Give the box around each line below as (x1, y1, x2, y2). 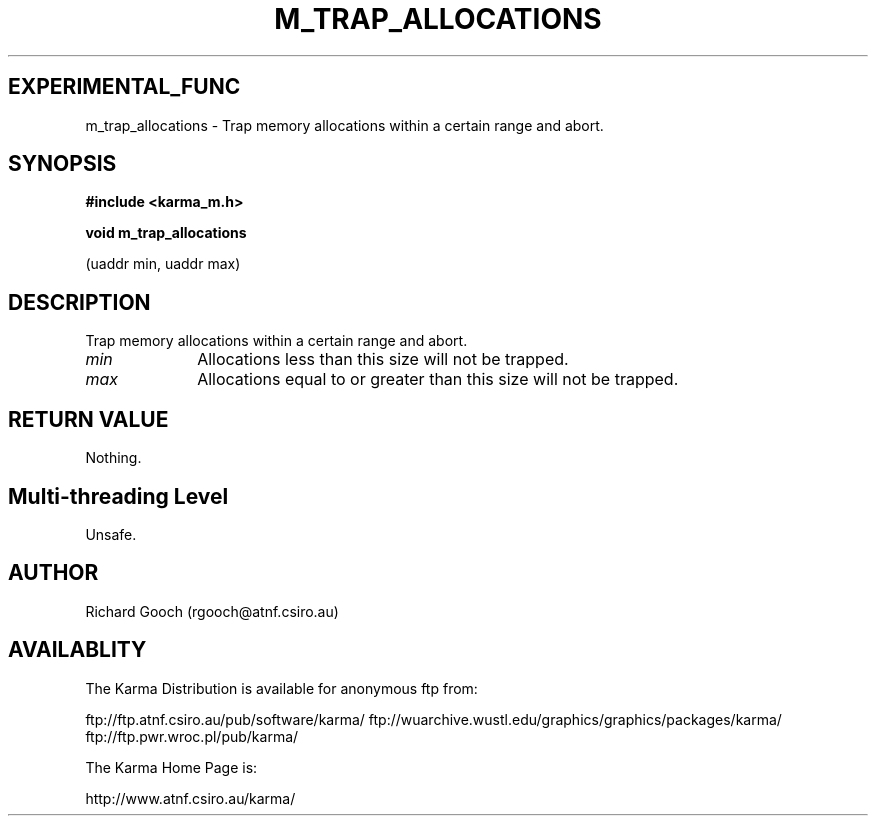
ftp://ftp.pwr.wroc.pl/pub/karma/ (85, 727, 299, 745)
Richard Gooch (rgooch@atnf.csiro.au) (85, 602, 339, 620)
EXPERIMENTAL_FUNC (8, 74, 241, 100)
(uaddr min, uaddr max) (85, 255, 241, 273)
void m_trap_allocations (85, 224, 247, 242)
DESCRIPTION (8, 289, 151, 315)
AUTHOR (8, 560, 99, 586)
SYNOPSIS (8, 151, 117, 177)
